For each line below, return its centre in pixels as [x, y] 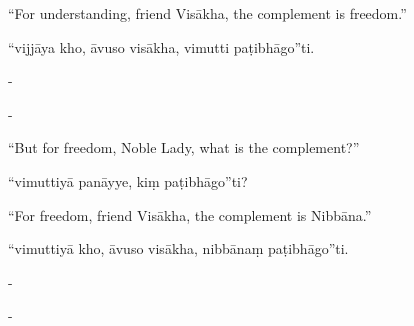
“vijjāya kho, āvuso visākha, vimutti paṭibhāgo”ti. [161, 46]
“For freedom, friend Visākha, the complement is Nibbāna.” [190, 214]
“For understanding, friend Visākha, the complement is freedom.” [207, 13]
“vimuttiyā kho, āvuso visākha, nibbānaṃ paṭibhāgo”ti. [178, 248]
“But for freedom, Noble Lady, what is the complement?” [184, 147]
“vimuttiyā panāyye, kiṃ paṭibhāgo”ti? [128, 180]
